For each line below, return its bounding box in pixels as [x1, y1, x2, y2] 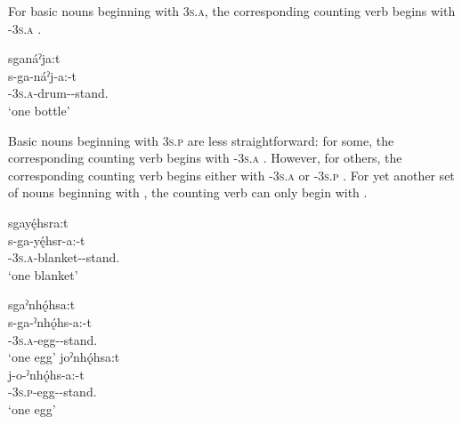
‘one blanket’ [8, 265, 78, 284]
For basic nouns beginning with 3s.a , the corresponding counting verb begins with [8, 2, 456, 20]
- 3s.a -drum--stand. [8, 84, 109, 102]
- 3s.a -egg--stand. [8, 330, 98, 348]
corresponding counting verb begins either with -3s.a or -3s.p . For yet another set [8, 165, 455, 184]
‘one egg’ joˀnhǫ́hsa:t [8, 348, 120, 366]
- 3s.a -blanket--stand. [8, 248, 120, 267]
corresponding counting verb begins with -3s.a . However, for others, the [8, 148, 402, 167]
